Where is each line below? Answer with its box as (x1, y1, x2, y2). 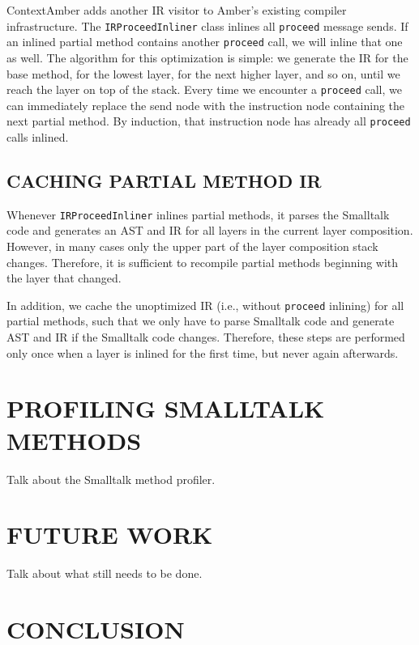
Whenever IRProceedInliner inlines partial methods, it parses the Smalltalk (6, 206, 390, 223)
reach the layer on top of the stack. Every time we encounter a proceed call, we (6, 81, 402, 98)
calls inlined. (6, 129, 69, 145)
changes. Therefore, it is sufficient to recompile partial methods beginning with (6, 253, 399, 270)
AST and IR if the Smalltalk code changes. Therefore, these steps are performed (6, 329, 405, 346)
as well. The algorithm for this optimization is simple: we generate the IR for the (6, 49, 408, 66)
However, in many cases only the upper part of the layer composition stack (6, 238, 378, 255)
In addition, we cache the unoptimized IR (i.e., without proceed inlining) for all (6, 296, 404, 313)
